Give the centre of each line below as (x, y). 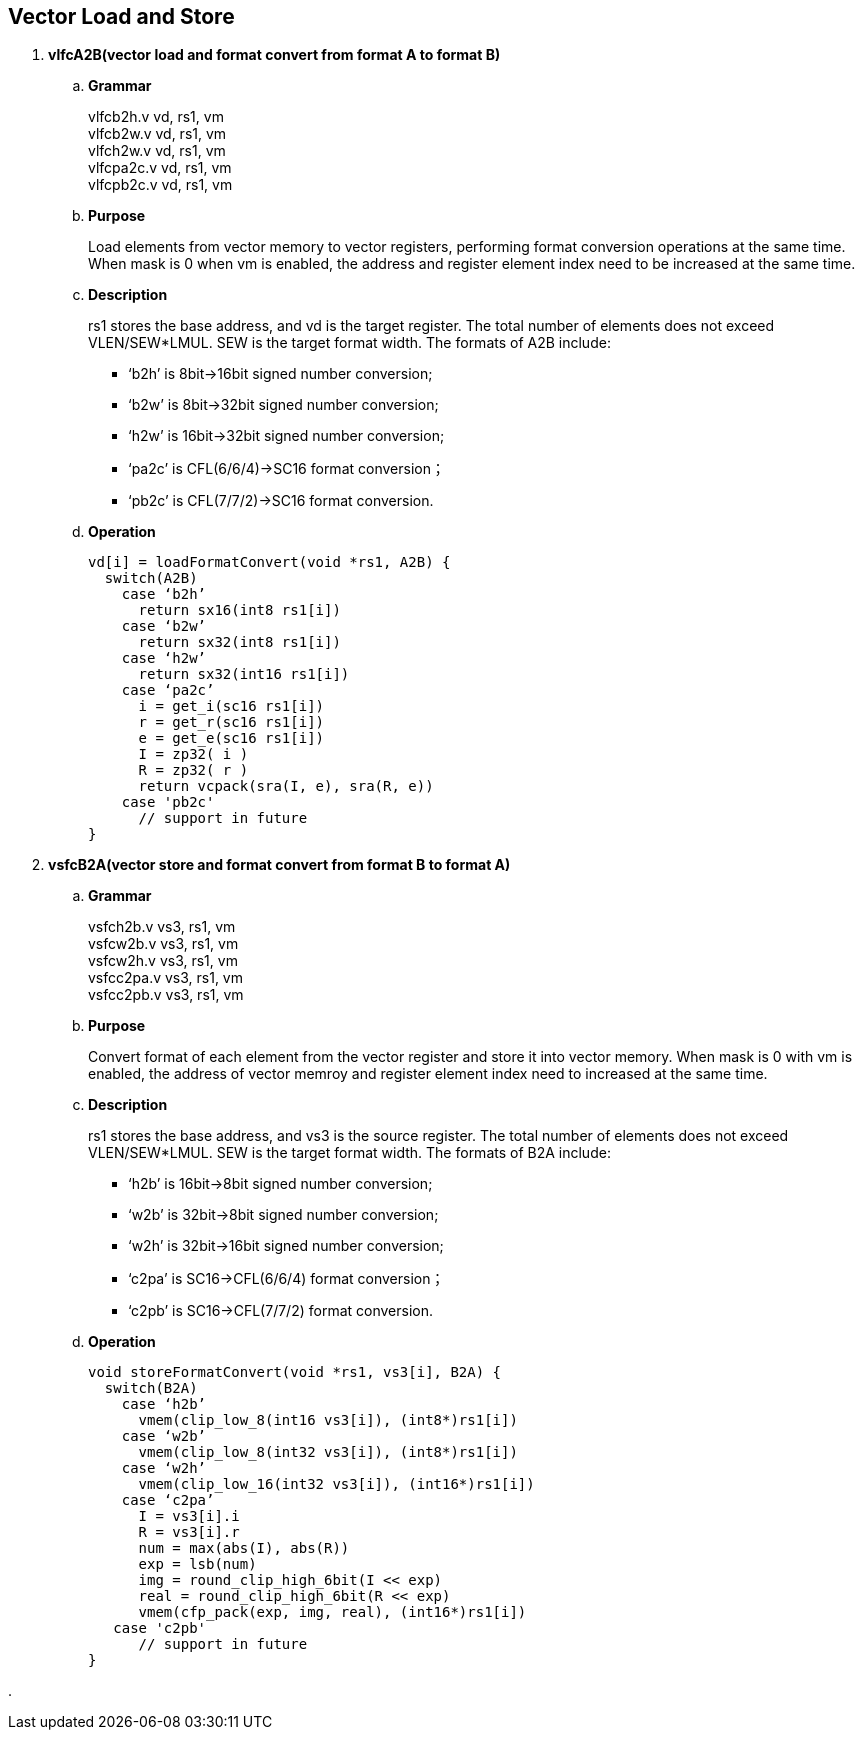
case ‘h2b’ (164, 1404)
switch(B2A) (151, 1388)
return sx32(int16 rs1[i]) (244, 674)
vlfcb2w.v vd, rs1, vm (157, 134)
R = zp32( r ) (193, 770)
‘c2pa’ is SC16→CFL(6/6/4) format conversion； (286, 1279)
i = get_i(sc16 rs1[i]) (231, 706)
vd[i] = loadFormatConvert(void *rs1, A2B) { (269, 562)
